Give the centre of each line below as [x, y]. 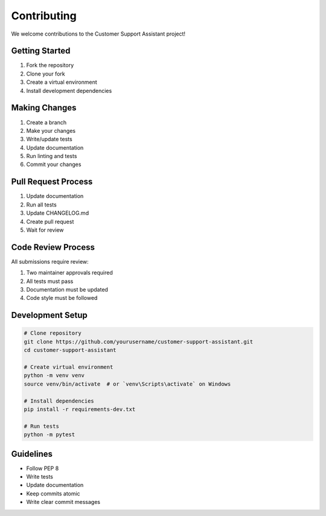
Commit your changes [54, 164]
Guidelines [32, 454]
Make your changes [51, 130]
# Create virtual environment [69, 367]
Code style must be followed [62, 298]
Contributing [44, 16]
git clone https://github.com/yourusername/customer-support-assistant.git [139, 342]
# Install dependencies [59, 401]
